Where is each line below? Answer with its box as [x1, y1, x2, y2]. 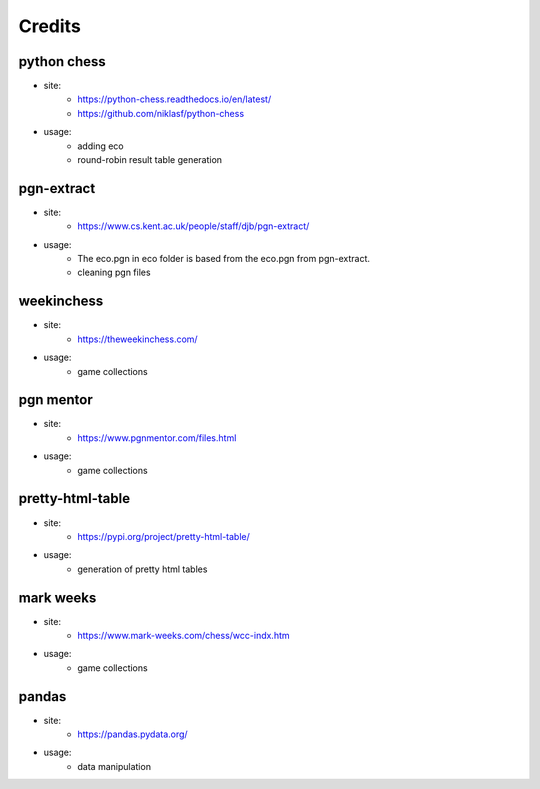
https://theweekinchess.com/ [77, 333, 199, 345]
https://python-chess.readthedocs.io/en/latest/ [77, 93, 272, 105]
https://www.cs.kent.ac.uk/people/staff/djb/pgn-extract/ [77, 220, 310, 232]
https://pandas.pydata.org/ [77, 728, 189, 740]
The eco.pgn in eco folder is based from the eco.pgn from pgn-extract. [77, 253, 370, 265]
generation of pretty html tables [77, 563, 208, 575]
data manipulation [77, 760, 152, 772]
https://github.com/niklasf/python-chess [77, 107, 245, 119]
